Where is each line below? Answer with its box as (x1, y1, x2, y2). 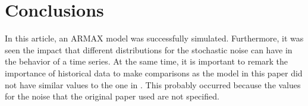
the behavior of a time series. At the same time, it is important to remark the (5, 55, 288, 68)
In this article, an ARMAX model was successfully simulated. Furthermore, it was (5, 32, 304, 44)
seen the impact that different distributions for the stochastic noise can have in (5, 43, 293, 56)
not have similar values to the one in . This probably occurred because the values (5, 78, 301, 91)
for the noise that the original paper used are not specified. (5, 90, 219, 102)
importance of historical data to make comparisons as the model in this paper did (5, 66, 303, 79)
